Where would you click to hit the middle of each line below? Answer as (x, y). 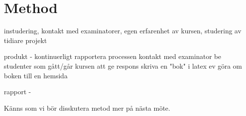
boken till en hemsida (36, 75)
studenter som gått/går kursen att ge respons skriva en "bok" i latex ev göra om (123, 65)
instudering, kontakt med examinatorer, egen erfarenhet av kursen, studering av (123, 31)
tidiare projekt (25, 40)
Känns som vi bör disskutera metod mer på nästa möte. (87, 108)
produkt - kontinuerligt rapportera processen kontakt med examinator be (113, 56)
